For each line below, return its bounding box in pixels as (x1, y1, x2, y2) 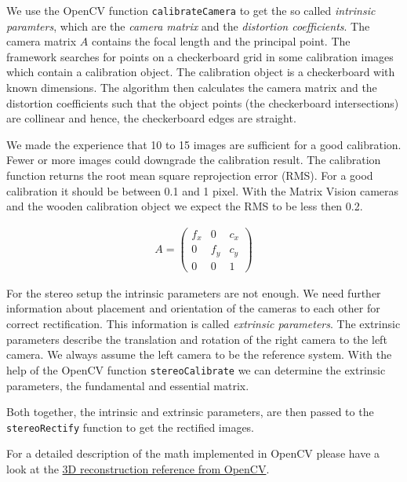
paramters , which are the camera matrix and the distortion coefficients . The (6, 17, 370, 34)
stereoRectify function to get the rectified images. (6, 418, 255, 435)
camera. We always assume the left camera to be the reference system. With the (6, 346, 392, 363)
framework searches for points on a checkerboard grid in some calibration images (6, 48, 394, 64)
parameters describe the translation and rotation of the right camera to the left (6, 330, 387, 347)
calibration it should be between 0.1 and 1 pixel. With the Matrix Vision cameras (6, 182, 399, 199)
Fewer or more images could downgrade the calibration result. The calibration (6, 152, 381, 168)
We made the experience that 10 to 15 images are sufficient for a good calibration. (6, 136, 402, 152)
